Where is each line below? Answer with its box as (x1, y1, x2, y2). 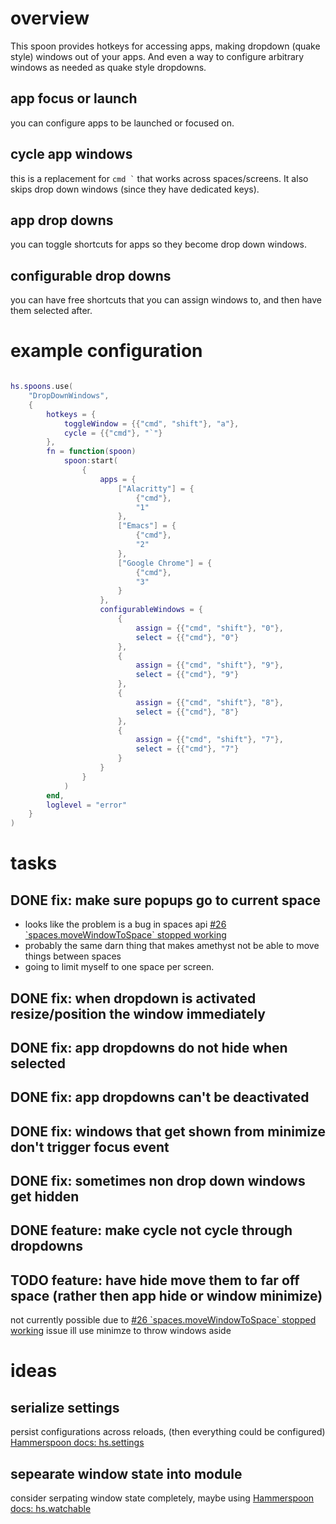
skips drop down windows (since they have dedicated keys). (10, 183, 260, 195)
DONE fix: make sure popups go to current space (10, 892, 321, 909)
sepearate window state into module (10, 1465, 243, 1482)
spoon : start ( (63, 456, 118, 466)
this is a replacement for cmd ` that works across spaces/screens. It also (10, 172, 309, 184)
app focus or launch (10, 90, 138, 107)
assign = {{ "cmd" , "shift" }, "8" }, (135, 697, 284, 707)
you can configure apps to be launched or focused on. (10, 117, 235, 129)
